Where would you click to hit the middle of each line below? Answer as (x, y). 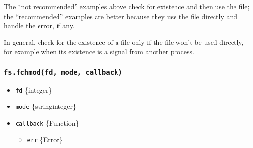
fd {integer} (34, 90)
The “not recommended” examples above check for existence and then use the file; (127, 6)
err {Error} (45, 139)
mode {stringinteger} (46, 106)
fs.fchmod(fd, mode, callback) (63, 72)
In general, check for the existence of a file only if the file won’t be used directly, (124, 42)
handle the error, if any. (39, 26)
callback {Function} (47, 123)
